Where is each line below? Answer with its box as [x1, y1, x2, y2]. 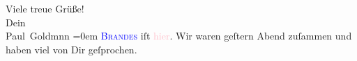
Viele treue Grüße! [6, 1, 84, 15]
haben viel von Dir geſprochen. [6, 42, 137, 56]
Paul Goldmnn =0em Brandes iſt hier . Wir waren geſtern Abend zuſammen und [6, 28, 352, 43]
